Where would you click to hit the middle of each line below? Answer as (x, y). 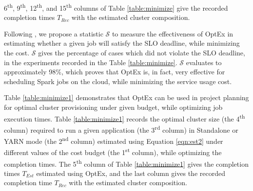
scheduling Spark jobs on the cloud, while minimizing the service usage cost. (118, 81)
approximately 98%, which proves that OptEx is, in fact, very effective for (115, 72)
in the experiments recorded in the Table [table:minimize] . (91, 62)
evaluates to (204, 62)
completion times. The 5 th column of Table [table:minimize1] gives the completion (126, 163)
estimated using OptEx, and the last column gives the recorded (131, 173)
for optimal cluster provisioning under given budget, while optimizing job (113, 107)
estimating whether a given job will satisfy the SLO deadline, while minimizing (122, 43)
